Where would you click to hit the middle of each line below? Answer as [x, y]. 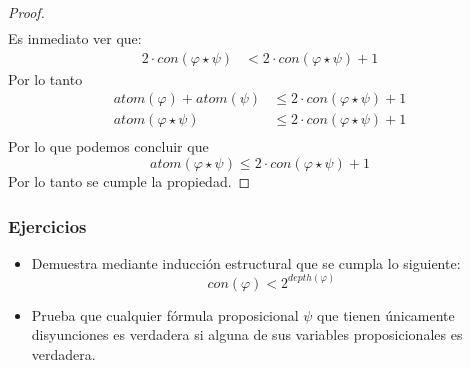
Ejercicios [47, 225]
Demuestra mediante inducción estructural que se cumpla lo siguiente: [246, 262]
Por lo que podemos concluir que [108, 146]
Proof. [26, 12]
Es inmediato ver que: [75, 38]
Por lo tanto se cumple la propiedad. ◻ [129, 181]
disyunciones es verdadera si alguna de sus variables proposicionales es [247, 334]
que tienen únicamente [386, 314]
